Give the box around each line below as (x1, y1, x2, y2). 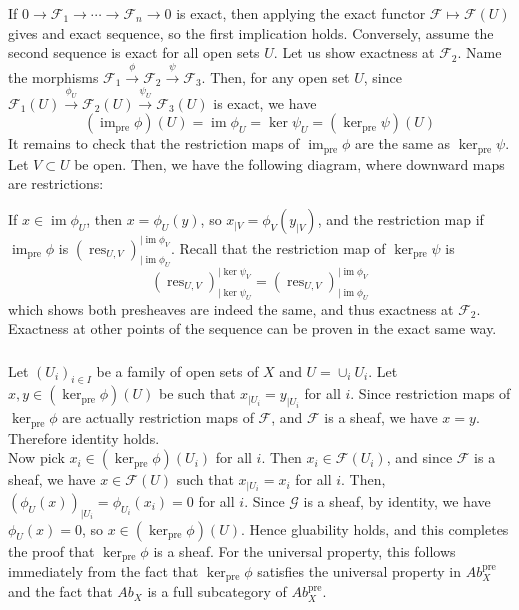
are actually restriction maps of (62, 407, 254, 428)
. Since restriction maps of (350, 383, 511, 404)
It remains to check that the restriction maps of (8, 133, 300, 154)
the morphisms (8, 66, 99, 87)
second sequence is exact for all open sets (8, 42, 260, 63)
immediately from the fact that (8, 561, 199, 582)
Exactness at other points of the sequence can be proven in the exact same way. (8, 318, 497, 339)
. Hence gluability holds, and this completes (240, 518, 509, 539)
